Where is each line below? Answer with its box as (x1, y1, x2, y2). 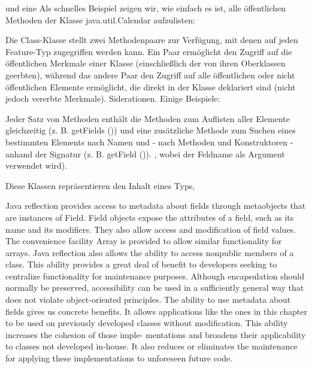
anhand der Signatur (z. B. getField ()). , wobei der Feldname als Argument (5, 147, 285, 160)
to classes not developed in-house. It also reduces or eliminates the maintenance (5, 340, 298, 352)
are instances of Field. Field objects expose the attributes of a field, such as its (5, 211, 294, 223)
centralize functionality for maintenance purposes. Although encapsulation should (5, 269, 305, 282)
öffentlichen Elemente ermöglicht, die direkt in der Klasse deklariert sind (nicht (5, 80, 296, 93)
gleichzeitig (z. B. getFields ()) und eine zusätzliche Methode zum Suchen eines (5, 124, 296, 136)
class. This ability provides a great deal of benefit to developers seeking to (5, 258, 277, 270)
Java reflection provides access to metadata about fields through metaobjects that (5, 199, 306, 212)
